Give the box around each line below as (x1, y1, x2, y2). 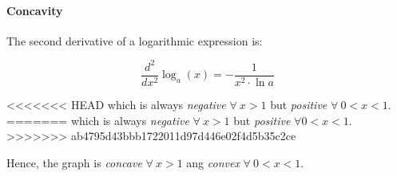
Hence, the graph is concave (6, 154, 142, 170)
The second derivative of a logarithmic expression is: (6, 32, 263, 49)
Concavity (6, 2, 63, 18)
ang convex (186, 154, 240, 170)
